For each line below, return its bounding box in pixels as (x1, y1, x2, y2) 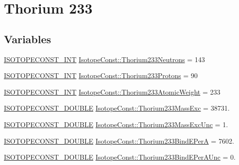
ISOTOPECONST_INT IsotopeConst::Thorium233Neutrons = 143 (4, 54, 205, 64)
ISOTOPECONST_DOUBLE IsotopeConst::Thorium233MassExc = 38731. (4, 103, 230, 113)
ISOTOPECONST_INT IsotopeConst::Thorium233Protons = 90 (4, 70, 198, 81)
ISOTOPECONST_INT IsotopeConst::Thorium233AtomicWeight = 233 (4, 86, 221, 97)
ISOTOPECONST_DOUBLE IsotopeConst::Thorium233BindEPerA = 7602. (4, 135, 234, 146)
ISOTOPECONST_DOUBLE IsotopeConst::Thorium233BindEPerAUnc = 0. (4, 152, 236, 162)
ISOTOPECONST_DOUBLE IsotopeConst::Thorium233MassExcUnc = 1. (4, 119, 228, 129)
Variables (4, 31, 51, 46)
